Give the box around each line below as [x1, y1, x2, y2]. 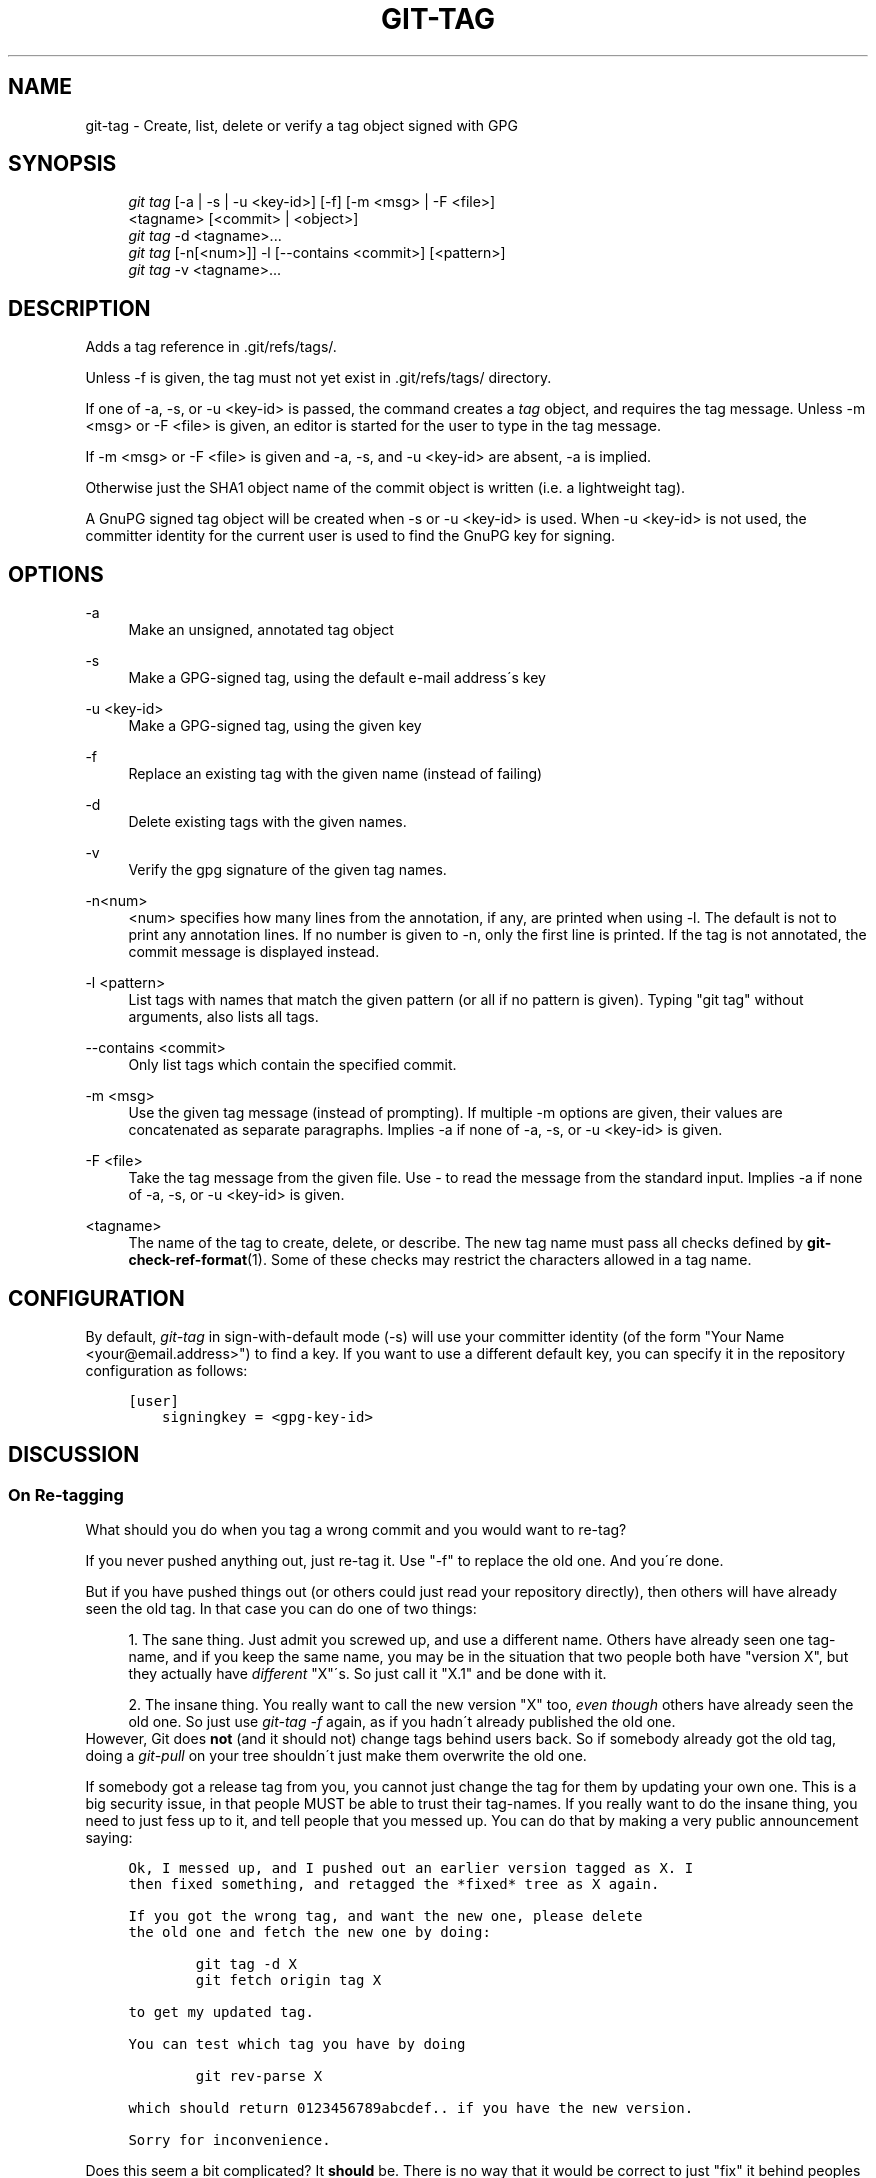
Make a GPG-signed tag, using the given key [128, 717, 422, 735]
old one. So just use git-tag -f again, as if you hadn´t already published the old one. [128, 1713, 676, 1731]
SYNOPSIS [8, 151, 117, 177]
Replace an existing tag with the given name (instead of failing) [128, 765, 543, 783]
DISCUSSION [8, 1442, 140, 1468]
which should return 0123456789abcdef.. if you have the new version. [128, 2100, 694, 2117]
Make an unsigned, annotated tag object [128, 621, 394, 639]
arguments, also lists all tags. [128, 1008, 319, 1026]
